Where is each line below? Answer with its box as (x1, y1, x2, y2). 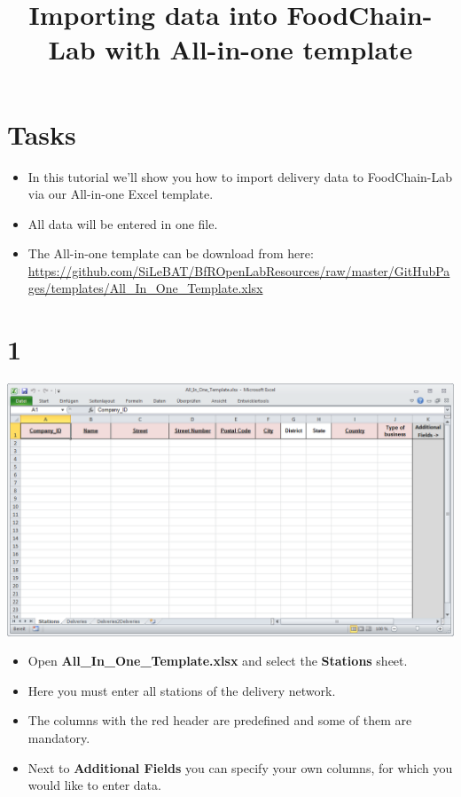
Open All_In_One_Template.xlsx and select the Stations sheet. (27, 651, 408, 670)
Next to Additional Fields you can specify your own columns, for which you (27, 758, 453, 777)
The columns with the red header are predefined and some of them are (27, 711, 412, 730)
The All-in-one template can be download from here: (27, 244, 314, 263)
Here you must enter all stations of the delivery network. (27, 681, 336, 699)
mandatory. (27, 729, 90, 747)
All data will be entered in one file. (27, 214, 218, 233)
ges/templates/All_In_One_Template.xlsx (27, 279, 263, 297)
